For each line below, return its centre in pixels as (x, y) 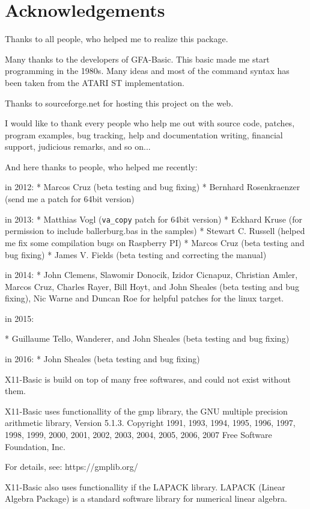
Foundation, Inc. (35, 446)
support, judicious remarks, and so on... (78, 147)
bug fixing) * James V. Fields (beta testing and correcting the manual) (136, 254)
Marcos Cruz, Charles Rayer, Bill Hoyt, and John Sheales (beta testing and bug (152, 286)
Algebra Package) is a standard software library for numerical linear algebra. (146, 498)
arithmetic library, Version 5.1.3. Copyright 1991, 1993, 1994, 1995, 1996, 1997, (150, 423)
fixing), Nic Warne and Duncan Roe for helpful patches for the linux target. (144, 298)
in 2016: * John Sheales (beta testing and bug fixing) (102, 359)
